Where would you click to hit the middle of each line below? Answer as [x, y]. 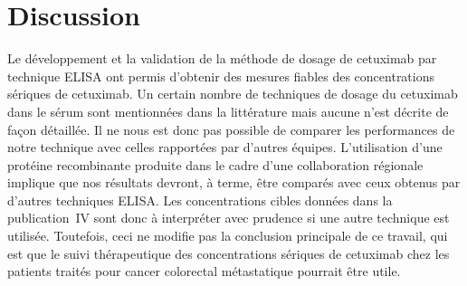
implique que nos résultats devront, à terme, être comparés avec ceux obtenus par [234, 182]
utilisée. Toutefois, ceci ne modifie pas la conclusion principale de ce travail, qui [228, 236]
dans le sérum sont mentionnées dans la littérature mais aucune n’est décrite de [228, 111]
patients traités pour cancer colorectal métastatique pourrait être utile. [204, 271]
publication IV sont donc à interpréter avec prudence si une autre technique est [229, 218]
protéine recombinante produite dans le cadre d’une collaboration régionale [215, 164]
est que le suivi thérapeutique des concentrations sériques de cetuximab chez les [229, 253]
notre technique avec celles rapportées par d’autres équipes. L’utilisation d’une [225, 147]
